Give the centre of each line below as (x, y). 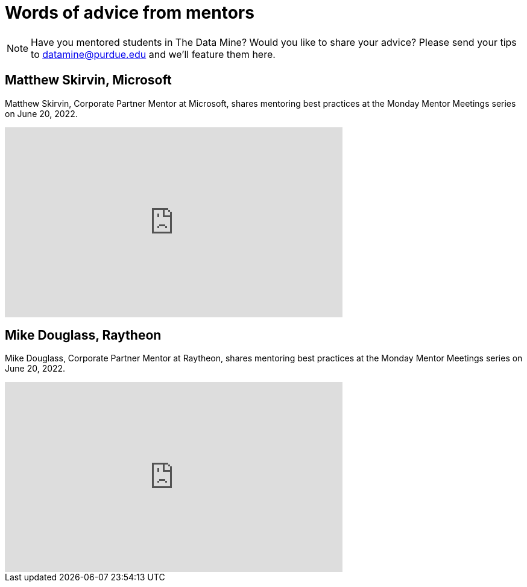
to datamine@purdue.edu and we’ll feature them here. (153, 54)
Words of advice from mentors (130, 13)
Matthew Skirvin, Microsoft (88, 80)
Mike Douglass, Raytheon (83, 335)
